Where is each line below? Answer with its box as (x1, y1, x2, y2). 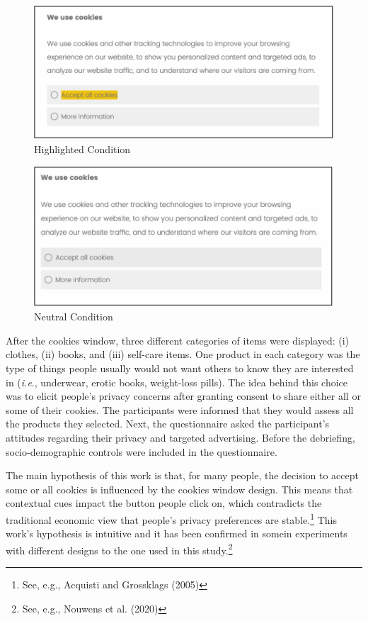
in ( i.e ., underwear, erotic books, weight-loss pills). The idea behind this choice (6, 374, 348, 389)
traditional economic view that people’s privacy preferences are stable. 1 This (6, 510, 337, 527)
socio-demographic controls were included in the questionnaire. (6, 444, 277, 459)
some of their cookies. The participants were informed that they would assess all (6, 402, 354, 417)
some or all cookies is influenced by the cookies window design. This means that (6, 481, 353, 496)
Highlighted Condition (34, 142, 131, 157)
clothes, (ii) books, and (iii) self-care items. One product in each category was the (6, 347, 360, 362)
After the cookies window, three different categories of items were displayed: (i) (6, 332, 350, 347)
